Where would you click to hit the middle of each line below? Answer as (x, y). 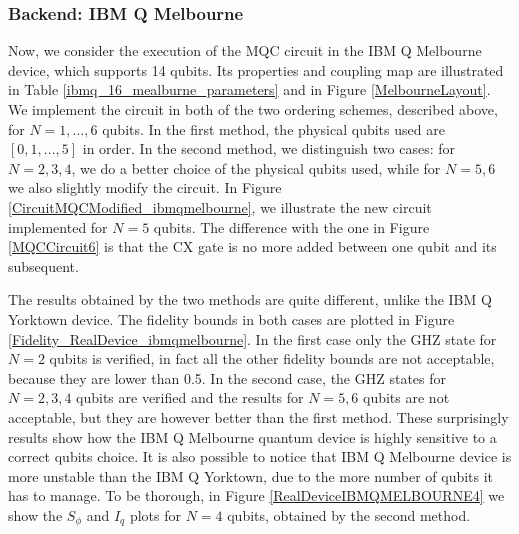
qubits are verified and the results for (190, 397)
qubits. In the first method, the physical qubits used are (273, 128)
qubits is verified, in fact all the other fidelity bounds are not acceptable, (272, 358)
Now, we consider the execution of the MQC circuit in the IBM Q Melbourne (245, 50)
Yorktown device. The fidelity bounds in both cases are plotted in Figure (231, 318)
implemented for (58, 226)
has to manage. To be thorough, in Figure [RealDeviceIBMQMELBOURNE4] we (256, 495)
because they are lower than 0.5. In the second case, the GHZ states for (227, 377)
